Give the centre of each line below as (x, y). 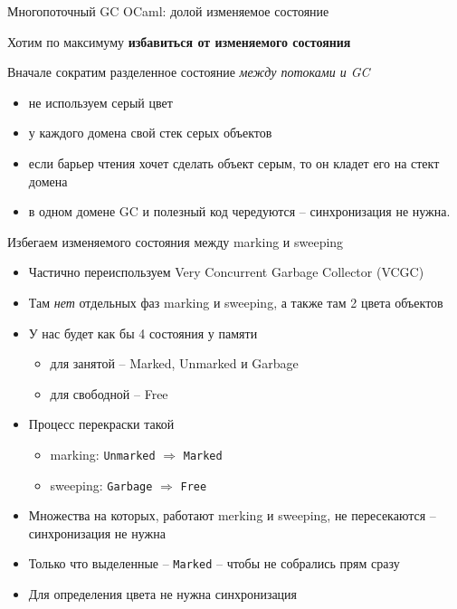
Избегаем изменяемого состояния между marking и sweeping (176, 241)
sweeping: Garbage (101, 485)
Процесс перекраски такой (101, 424)
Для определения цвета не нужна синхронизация (163, 594)
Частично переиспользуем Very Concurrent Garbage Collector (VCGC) (226, 272)
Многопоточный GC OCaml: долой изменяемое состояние (168, 11)
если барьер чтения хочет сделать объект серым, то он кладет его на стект (234, 162)
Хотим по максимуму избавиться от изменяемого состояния (179, 41)
